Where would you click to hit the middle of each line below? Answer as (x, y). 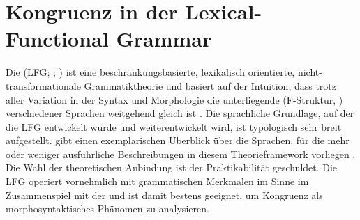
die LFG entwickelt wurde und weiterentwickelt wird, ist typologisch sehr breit (174, 126)
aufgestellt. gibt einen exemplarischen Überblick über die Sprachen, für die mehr (178, 140)
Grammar (164, 39)
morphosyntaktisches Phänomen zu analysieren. (107, 209)
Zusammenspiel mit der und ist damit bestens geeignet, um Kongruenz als (164, 195)
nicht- (310, 72)
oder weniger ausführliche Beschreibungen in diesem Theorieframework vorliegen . (181, 154)
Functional (57, 39)
